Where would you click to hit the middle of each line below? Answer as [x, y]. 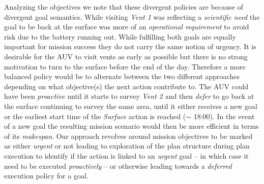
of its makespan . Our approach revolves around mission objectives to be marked [128, 136]
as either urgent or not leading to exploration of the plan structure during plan [127, 146]
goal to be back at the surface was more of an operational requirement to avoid [127, 27]
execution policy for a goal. [46, 176]
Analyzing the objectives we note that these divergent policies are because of [124, 7]
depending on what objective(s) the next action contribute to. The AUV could [126, 86]
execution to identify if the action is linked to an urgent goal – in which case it [126, 155]
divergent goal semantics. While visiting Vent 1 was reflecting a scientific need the [132, 16]
